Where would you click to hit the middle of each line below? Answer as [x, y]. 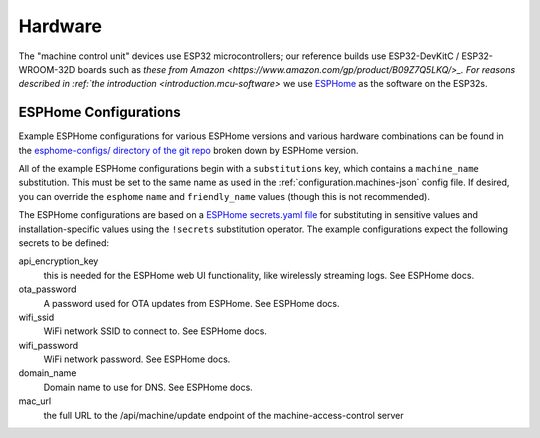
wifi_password [48, 345]
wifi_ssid [36, 317]
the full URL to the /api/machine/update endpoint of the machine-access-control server [223, 415]
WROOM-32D [47, 69]
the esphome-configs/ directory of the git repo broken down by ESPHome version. [188, 150]
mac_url [35, 401]
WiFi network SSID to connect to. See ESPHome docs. [155, 331]
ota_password [47, 289]
